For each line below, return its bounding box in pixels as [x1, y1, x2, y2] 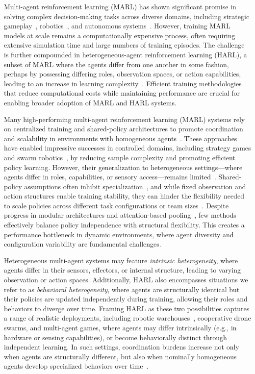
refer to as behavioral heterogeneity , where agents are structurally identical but [4, 284, 240, 294]
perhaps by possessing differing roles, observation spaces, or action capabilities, [4, 69, 241, 79]
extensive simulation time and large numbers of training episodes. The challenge [4, 40, 245, 50]
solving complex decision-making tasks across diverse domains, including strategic [4, 11, 250, 21]
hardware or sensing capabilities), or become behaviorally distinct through [4, 332, 227, 342]
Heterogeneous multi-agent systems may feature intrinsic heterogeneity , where [4, 255, 238, 265]
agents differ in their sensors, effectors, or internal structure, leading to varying [4, 265, 241, 275]
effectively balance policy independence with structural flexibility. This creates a [4, 220, 245, 230]
